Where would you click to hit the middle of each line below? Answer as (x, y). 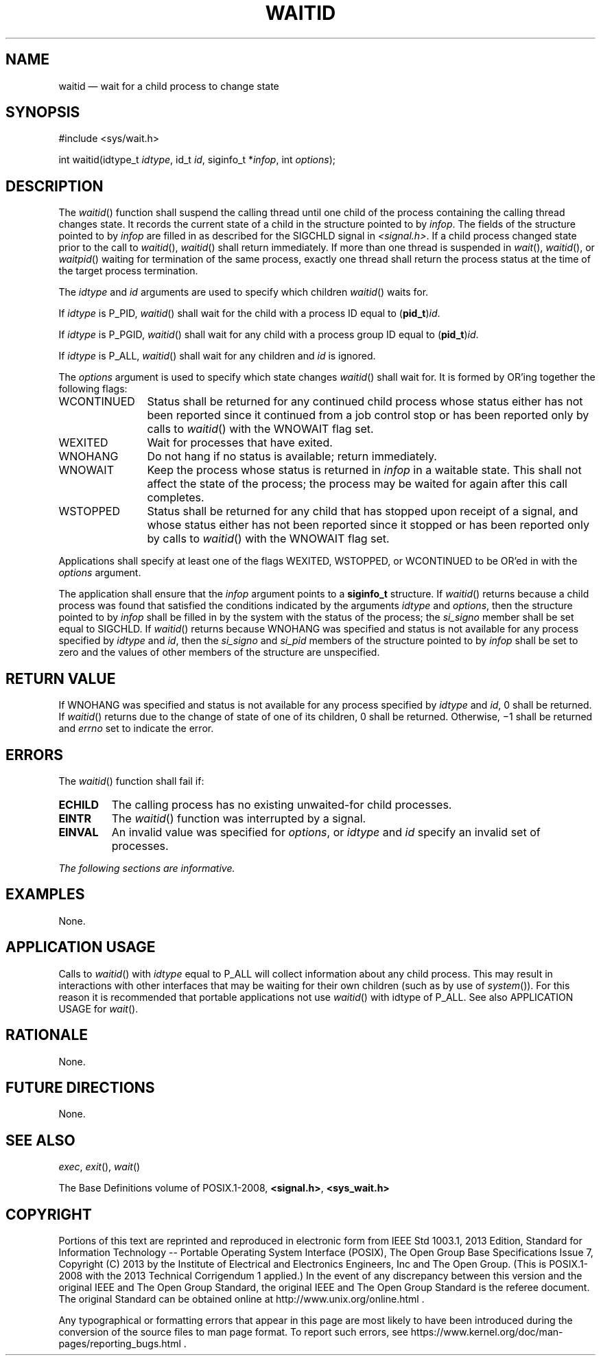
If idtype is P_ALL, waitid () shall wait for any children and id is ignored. (217, 356)
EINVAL (79, 832)
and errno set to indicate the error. (136, 729)
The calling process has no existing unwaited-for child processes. (282, 804)
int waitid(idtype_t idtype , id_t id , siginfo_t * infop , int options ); (197, 160)
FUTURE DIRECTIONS (80, 1087)
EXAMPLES (45, 895)
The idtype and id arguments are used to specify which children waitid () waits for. (244, 292)
